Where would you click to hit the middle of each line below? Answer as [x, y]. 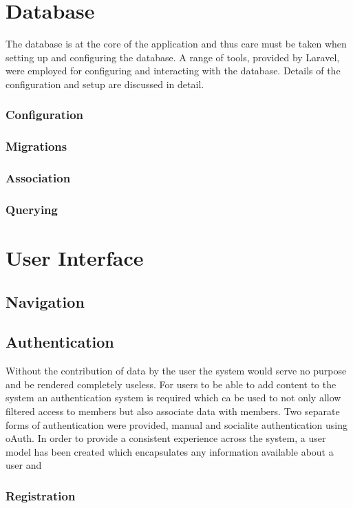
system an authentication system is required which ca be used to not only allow [173, 398]
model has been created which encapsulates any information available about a [170, 451]
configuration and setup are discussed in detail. [105, 84]
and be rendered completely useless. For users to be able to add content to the [171, 384]
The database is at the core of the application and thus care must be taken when [176, 44]
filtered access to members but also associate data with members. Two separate [173, 411]
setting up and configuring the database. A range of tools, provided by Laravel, [173, 57]
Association [38, 178]
